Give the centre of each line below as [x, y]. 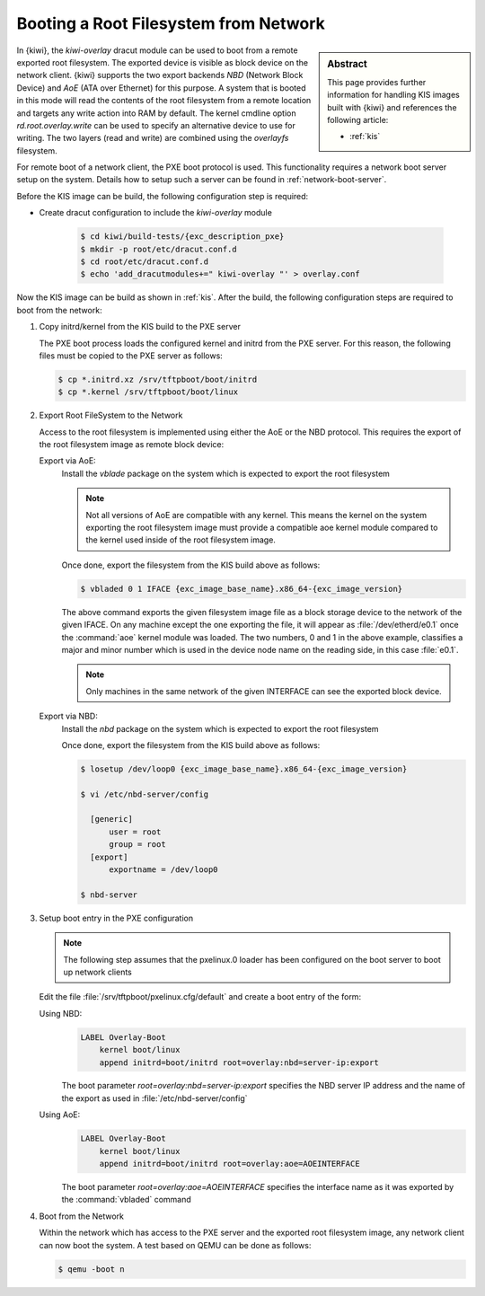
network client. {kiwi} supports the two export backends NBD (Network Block [160, 75]
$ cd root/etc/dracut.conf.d [145, 262]
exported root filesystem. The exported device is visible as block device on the [163, 62]
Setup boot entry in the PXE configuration [116, 918]
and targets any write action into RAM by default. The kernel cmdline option [156, 113]
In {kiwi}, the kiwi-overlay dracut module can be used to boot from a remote [157, 50]
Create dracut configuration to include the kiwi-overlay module [156, 213]
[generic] [112, 819]
